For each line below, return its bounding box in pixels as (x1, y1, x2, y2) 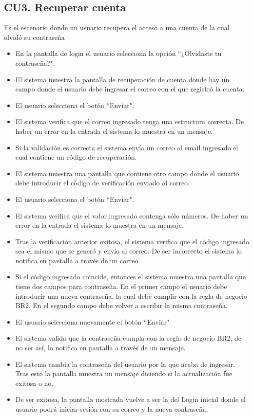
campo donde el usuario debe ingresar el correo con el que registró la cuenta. (15, 84, 245, 94)
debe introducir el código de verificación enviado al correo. (15, 178, 190, 188)
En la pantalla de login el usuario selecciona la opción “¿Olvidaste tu (15, 48, 222, 58)
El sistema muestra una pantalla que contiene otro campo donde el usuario (15, 168, 239, 178)
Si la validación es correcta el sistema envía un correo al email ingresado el (15, 142, 238, 152)
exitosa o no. (15, 378, 54, 388)
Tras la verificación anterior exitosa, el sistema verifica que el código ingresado (15, 236, 250, 246)
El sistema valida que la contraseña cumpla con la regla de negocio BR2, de (15, 333, 242, 343)
